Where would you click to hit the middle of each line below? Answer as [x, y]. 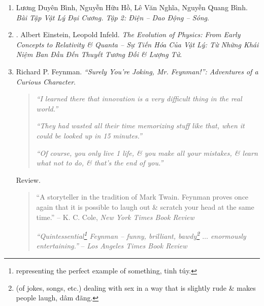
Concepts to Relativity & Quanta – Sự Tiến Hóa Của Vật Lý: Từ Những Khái [137, 44]
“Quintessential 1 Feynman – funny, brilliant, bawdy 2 [118, 235]
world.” [47, 108]
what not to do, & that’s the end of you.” [100, 163]
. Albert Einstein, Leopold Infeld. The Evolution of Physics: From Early [128, 34]
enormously [228, 235]
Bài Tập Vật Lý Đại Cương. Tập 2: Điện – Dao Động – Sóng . [112, 17]
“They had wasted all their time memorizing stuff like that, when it [140, 126]
